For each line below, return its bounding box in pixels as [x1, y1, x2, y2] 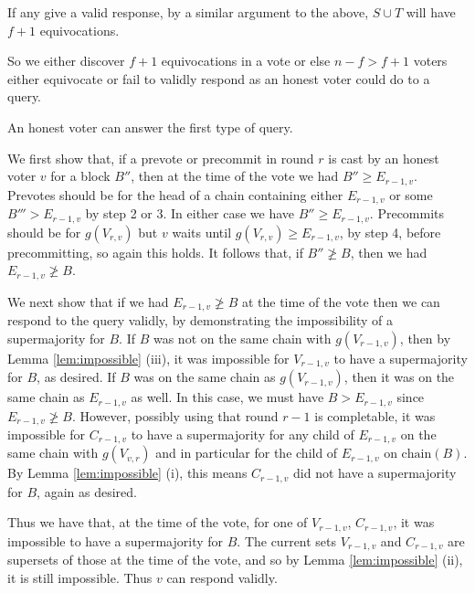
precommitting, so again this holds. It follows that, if [7, 242, 303, 261]
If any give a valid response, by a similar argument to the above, [7, 3, 369, 21]
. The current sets [237, 531, 337, 550]
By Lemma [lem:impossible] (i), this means [7, 463, 248, 482]
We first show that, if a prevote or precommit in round [7, 148, 314, 167]
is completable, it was [314, 406, 436, 425]
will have [406, 3, 456, 21]
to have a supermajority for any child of [131, 424, 354, 443]
